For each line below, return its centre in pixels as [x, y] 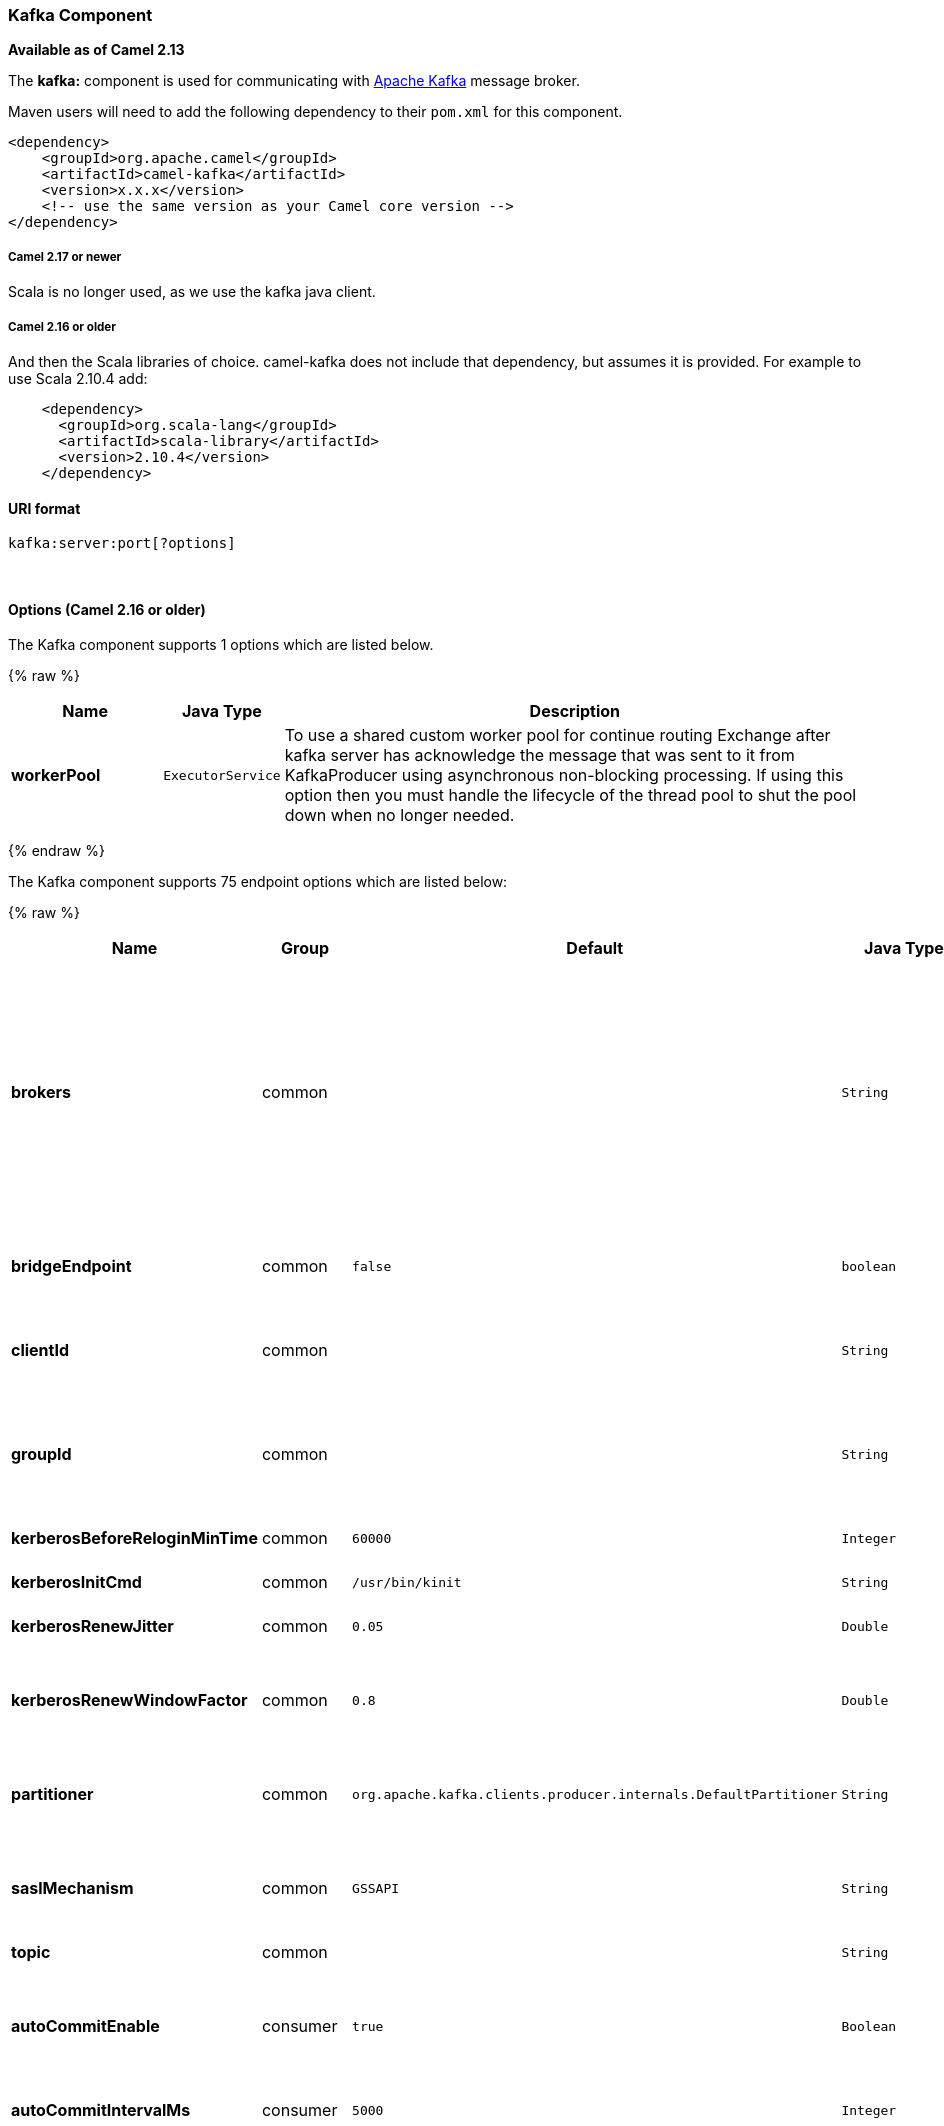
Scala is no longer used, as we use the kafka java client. [192, 292]
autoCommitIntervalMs [101, 2110]
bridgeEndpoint [71, 1266]
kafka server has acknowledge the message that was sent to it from [539, 755]
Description [575, 711]
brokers [41, 1092]
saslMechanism [72, 1888]
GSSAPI [376, 1888]
